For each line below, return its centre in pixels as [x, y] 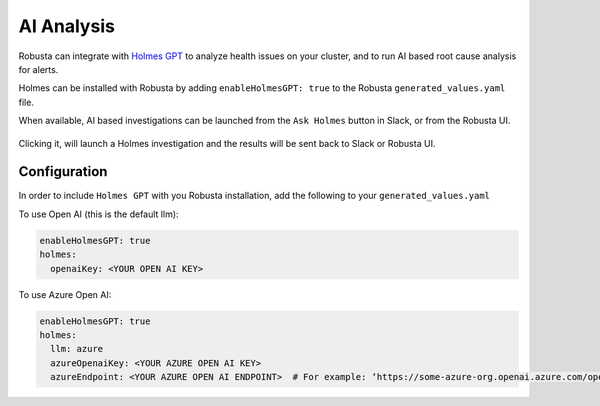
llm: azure [77, 349]
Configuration [63, 171]
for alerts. [38, 69]
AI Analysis [66, 26]
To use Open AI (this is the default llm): [98, 214]
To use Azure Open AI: [65, 294]
